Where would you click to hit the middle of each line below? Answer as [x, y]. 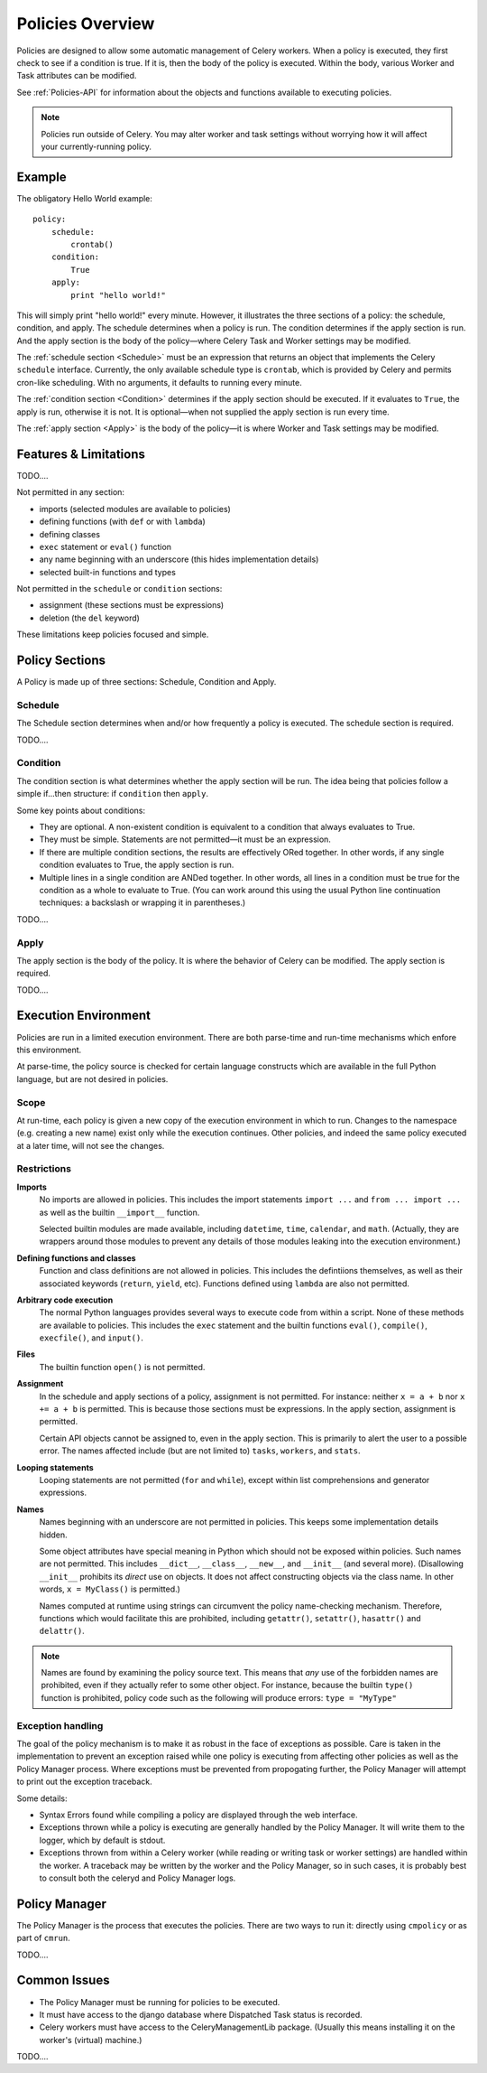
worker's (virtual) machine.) [91, 2040]
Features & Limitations [81, 454]
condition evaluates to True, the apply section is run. [137, 865]
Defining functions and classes [76, 1258]
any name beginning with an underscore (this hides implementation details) [179, 559]
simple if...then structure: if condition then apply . [113, 794]
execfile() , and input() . [91, 1338]
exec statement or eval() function [105, 546]
